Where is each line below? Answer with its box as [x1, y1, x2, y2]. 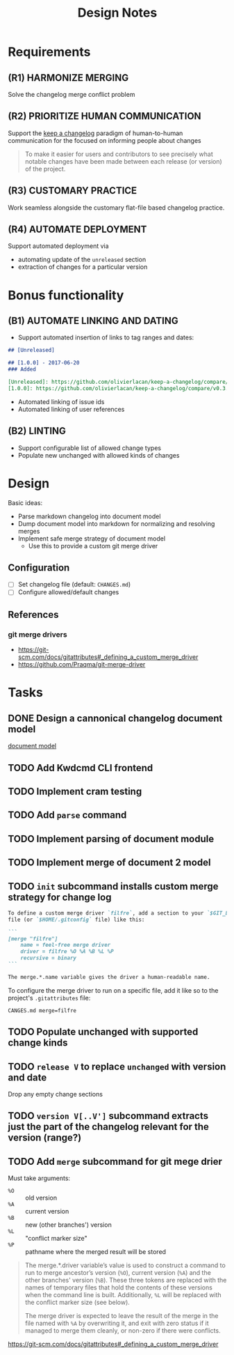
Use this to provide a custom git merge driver [28, 541, 158, 550]
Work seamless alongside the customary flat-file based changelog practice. [8, 203, 225, 212]
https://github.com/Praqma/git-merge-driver [17, 660, 146, 669]
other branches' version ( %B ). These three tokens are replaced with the [24, 1276, 227, 1285]
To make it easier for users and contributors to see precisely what [24, 150, 214, 158]
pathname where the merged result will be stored [25, 1248, 166, 1256]
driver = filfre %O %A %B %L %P [20, 948, 114, 955]
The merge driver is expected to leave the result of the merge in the [24, 1312, 219, 1320]
